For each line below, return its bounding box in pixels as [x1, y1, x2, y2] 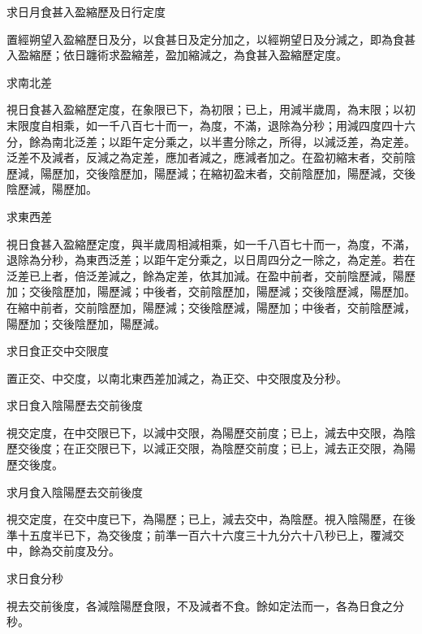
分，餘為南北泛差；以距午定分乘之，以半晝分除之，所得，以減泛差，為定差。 [6, 132, 416, 150]
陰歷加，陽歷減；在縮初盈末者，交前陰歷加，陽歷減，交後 [108, 164, 416, 181]
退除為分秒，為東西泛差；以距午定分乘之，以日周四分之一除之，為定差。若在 [6, 251, 416, 268]
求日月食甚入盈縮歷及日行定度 [6, 3, 166, 20]
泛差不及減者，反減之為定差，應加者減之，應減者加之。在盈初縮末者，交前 [6, 149, 404, 166]
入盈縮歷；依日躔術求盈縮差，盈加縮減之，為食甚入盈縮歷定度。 [6, 46, 347, 63]
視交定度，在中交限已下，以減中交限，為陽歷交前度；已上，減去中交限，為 [6, 423, 404, 441]
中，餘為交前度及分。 [6, 542, 120, 559]
